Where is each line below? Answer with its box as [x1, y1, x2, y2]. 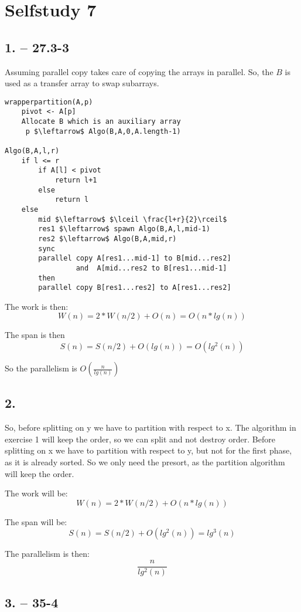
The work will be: [5, 487, 68, 499]
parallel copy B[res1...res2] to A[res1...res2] [38, 283, 231, 292]
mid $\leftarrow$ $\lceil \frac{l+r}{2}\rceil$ [38, 215, 227, 224]
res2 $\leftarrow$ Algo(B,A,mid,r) [38, 234, 177, 243]
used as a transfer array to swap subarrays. [5, 77, 159, 89]
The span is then [5, 329, 65, 341]
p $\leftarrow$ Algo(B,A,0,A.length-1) [25, 127, 181, 136]
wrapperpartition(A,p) [5, 97, 93, 106]
